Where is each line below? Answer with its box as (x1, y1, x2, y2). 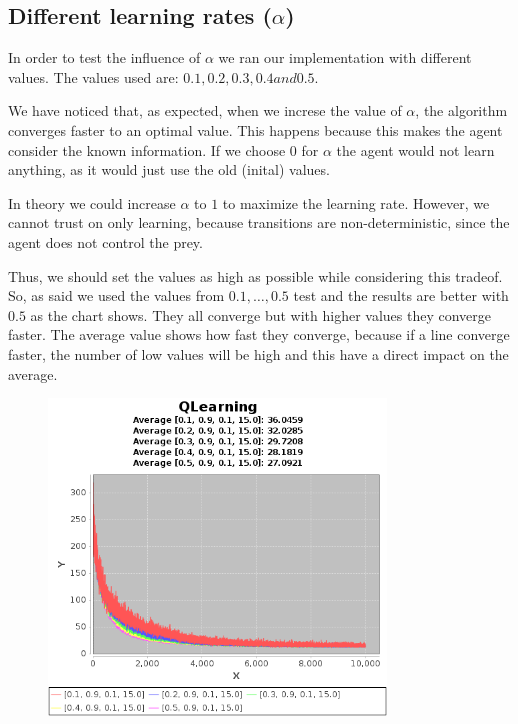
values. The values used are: (8, 66, 179, 87)
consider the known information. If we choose (8, 139, 286, 160)
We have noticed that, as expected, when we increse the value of (8, 100, 402, 121)
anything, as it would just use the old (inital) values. (8, 159, 330, 180)
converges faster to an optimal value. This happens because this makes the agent (8, 119, 503, 140)
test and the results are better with (293, 285, 509, 306)
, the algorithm (415, 100, 508, 121)
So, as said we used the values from (8, 285, 225, 306)
